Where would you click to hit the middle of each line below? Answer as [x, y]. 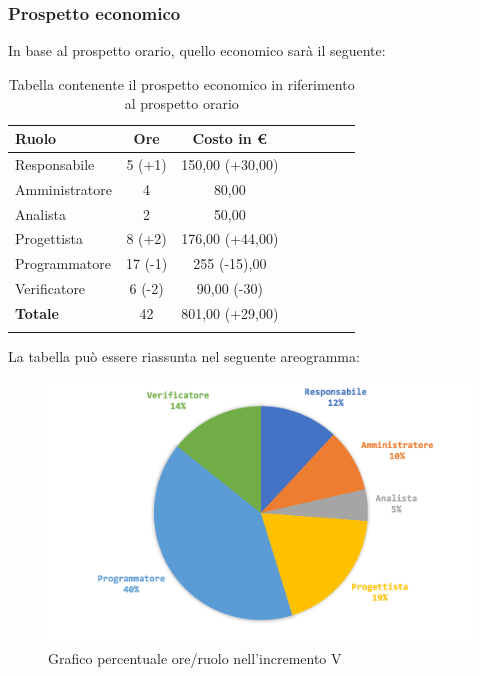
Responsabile [55, 163]
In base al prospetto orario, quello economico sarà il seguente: [197, 50]
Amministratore [63, 188]
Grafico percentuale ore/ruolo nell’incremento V [195, 658]
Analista [41, 213]
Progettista [49, 238]
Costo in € [230, 138]
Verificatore [50, 288]
